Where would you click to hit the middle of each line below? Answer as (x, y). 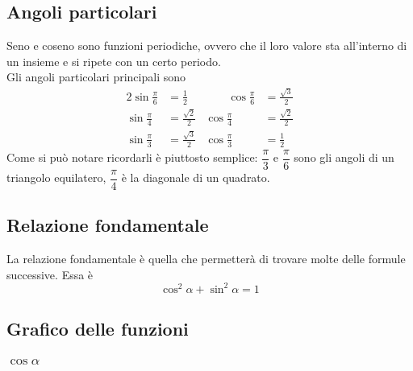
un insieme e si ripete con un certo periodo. (114, 61)
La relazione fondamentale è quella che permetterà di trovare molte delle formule (206, 258)
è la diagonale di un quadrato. (196, 177)
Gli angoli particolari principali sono (96, 77)
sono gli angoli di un (344, 157)
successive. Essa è (50, 274)
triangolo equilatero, (56, 177)
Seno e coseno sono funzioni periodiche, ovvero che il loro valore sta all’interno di (207, 45)
